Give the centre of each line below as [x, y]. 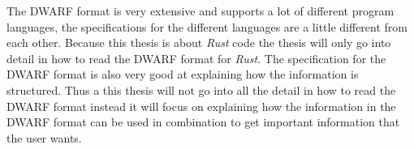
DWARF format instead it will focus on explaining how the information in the [201, 106]
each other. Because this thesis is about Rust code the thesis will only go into [199, 43]
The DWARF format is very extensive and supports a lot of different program [201, 11]
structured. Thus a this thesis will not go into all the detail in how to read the [201, 89]
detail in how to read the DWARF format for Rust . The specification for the [196, 58]
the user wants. [44, 137]
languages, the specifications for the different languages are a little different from [207, 26]
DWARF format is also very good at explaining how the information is [183, 74]
